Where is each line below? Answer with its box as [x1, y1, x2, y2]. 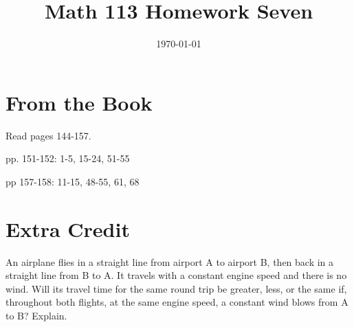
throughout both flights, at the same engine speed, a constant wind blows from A [5, 295, 349, 309]
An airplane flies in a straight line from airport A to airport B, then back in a [5, 254, 334, 269]
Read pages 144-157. [5, 128, 91, 142]
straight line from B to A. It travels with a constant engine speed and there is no [5, 268, 347, 282]
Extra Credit [5, 214, 130, 243]
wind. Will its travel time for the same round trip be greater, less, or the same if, [5, 281, 347, 295]
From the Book [5, 88, 153, 116]
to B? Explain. [5, 308, 67, 322]
